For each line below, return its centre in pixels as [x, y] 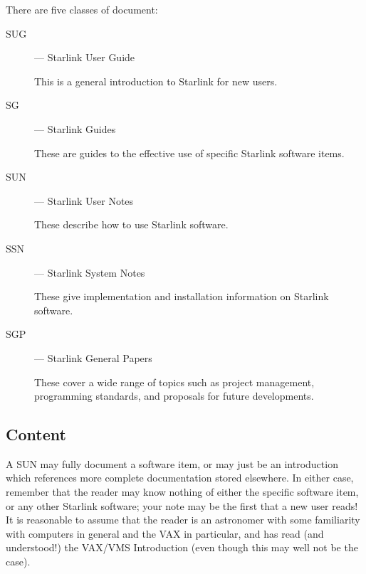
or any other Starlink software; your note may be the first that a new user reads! [182, 505]
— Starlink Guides [75, 128]
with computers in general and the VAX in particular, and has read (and [165, 533]
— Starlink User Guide [85, 57]
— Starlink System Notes [90, 272]
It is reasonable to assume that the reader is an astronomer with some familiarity [183, 520]
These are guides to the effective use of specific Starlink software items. [189, 153]
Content [36, 434]
